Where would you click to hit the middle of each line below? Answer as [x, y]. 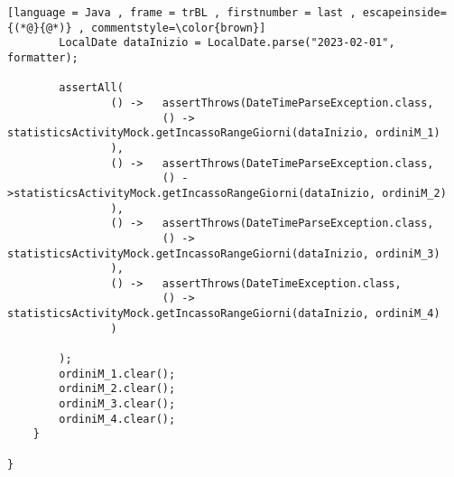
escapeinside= [404, 13]
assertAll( [91, 88]
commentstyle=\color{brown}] [179, 28]
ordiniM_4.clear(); [117, 419]
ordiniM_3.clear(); [117, 404]
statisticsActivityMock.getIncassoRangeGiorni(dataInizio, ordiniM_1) [224, 133]
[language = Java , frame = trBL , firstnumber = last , [182, 13]
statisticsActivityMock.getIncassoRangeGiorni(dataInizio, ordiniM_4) [224, 314]
